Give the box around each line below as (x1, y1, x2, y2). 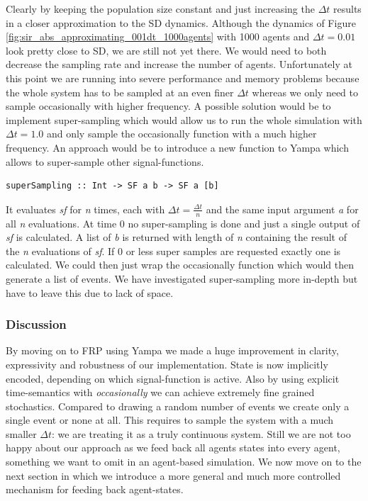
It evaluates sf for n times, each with (6, 201, 165, 216)
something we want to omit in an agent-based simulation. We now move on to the (6, 454, 362, 469)
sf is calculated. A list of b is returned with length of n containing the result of (6, 230, 347, 244)
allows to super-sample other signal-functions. (6, 154, 204, 169)
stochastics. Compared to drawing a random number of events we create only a (6, 398, 350, 413)
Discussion (6, 315, 67, 333)
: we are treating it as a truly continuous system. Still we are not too (52, 426, 351, 441)
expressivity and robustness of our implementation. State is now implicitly (6, 356, 328, 371)
